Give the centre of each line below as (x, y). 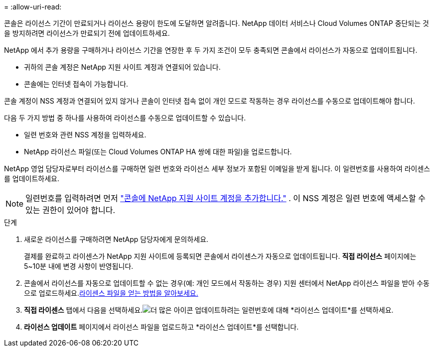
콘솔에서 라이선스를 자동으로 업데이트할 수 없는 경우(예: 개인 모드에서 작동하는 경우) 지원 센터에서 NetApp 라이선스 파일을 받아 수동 (227, 283)
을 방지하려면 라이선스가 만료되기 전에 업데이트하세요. (87, 33)
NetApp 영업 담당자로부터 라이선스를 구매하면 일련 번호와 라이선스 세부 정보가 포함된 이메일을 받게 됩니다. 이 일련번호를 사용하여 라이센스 (217, 169)
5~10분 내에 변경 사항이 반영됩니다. (79, 266)
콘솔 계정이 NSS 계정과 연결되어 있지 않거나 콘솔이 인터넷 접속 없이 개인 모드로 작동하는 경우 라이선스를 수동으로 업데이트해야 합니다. (210, 101)
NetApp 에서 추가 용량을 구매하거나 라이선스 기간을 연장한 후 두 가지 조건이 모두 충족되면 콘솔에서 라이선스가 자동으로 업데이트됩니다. (211, 50)
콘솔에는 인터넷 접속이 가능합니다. (76, 84)
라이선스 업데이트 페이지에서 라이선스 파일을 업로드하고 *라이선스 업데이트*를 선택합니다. (161, 327)
